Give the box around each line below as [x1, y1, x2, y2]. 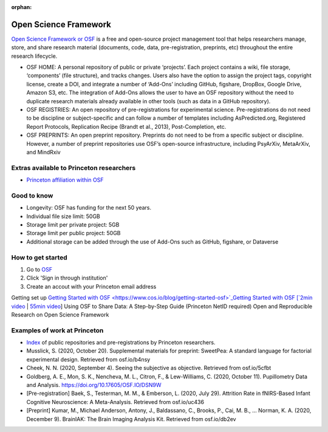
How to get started [11, 253, 68, 261]
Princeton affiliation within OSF [26, 176, 104, 183]
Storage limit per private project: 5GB [26, 221, 120, 228]
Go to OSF [26, 266, 53, 273]
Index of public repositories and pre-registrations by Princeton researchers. [26, 339, 216, 346]
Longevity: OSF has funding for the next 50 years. [26, 204, 152, 211]
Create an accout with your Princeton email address [26, 283, 157, 290]
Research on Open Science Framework [11, 310, 109, 318]
